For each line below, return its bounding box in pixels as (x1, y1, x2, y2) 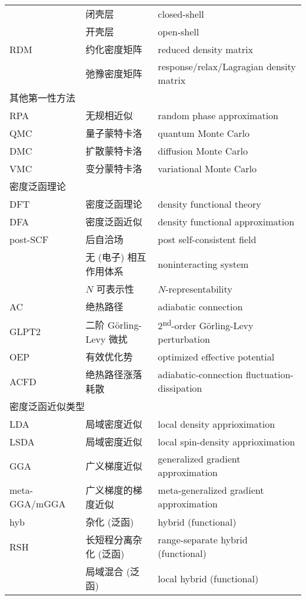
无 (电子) (85, 250, 125, 264)
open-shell (158, 24, 199, 38)
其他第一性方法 (9, 91, 76, 104)
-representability (165, 281, 232, 296)
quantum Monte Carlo (158, 126, 250, 140)
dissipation (158, 381, 202, 395)
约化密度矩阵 (85, 42, 142, 56)
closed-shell (158, 6, 204, 21)
